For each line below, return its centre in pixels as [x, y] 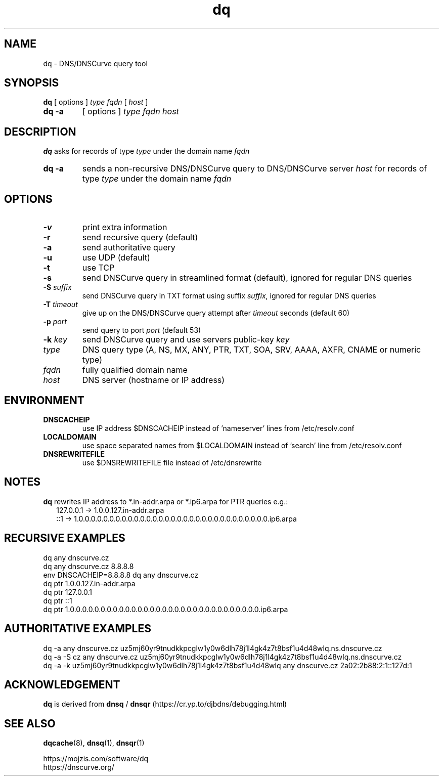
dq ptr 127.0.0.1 [68, 592]
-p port [55, 322]
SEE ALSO [30, 723]
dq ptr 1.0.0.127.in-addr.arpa [89, 583]
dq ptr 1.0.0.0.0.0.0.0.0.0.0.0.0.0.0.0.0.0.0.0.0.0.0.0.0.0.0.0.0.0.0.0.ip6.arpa [166, 609]
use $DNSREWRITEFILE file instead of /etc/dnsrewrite [172, 462]
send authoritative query [129, 248]
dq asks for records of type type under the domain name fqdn [146, 151]
